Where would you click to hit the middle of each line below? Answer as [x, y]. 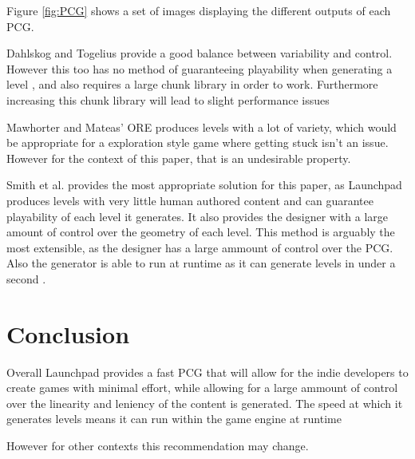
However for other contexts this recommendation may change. [158, 445]
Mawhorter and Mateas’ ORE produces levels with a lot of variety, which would [202, 127]
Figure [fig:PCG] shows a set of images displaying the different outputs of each [199, 10]
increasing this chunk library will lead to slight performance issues [168, 99]
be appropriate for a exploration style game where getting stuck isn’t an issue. [198, 142]
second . [26, 278]
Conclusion [68, 333]
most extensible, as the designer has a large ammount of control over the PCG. [200, 247]
